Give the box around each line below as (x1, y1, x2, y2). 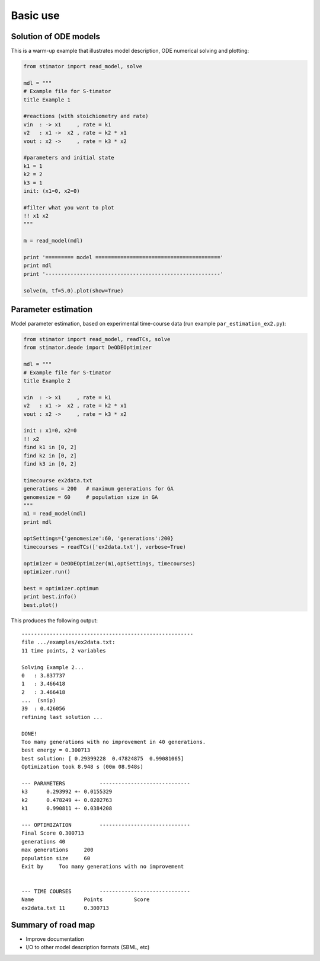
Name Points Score (21, 896, 150, 903)
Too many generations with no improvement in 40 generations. (21, 739, 206, 746)
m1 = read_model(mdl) (23, 510, 87, 517)
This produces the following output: (11, 617, 98, 624)
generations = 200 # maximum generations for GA (23, 485, 174, 492)
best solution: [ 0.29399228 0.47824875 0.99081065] (21, 755, 184, 762)
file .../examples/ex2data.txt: (21, 639, 116, 646)
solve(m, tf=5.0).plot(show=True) (23, 287, 124, 294)
